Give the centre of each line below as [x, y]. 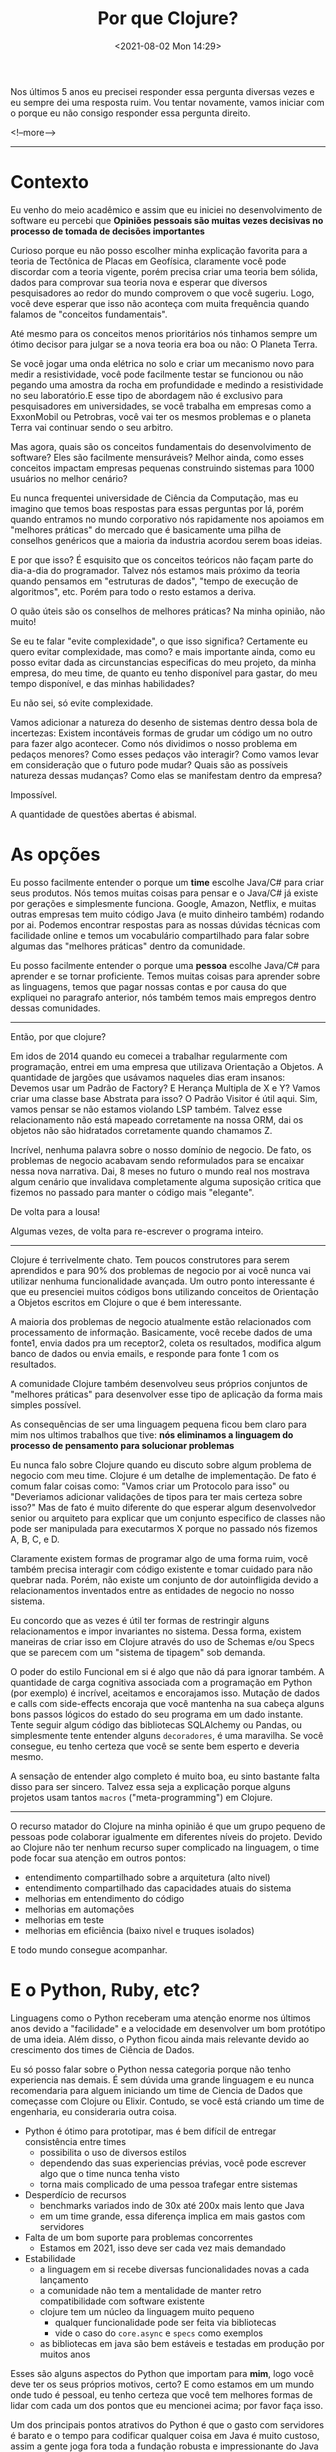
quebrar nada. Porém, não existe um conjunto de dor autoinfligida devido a [164, 1579]
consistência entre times [75, 2141]
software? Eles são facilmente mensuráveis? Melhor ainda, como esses [157, 457]
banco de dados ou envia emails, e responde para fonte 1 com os [145, 1353]
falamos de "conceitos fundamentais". [89, 314]
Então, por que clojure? [58, 1036]
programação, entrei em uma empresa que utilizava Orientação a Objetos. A [167, 1066]
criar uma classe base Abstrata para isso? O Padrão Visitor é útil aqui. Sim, [164, 1098]
